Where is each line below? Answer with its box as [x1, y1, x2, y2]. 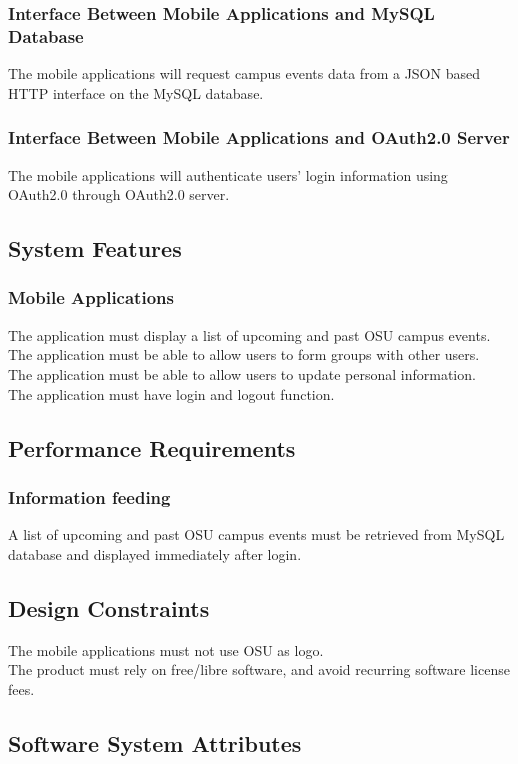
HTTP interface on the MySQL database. [8, 82, 264, 103]
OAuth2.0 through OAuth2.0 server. [8, 184, 230, 205]
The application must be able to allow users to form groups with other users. [8, 344, 480, 365]
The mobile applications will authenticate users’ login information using [8, 164, 448, 185]
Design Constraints [8, 592, 210, 623]
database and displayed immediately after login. [8, 543, 302, 564]
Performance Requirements [8, 432, 296, 463]
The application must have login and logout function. [8, 383, 335, 404]
